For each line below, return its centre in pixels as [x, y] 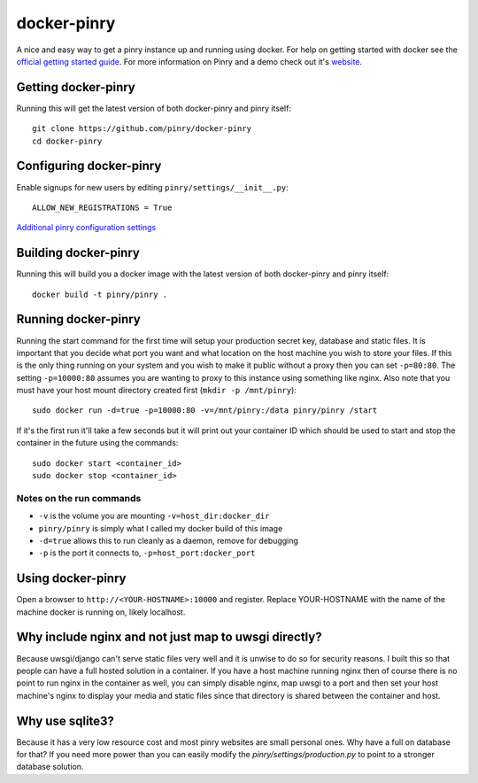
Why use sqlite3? [66, 721]
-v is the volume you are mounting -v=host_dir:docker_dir [154, 516]
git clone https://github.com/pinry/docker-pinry [142, 129]
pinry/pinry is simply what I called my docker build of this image [161, 528]
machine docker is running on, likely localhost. [101, 612]
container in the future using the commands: [97, 443]
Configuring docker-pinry [89, 166]
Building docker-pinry [78, 253]
